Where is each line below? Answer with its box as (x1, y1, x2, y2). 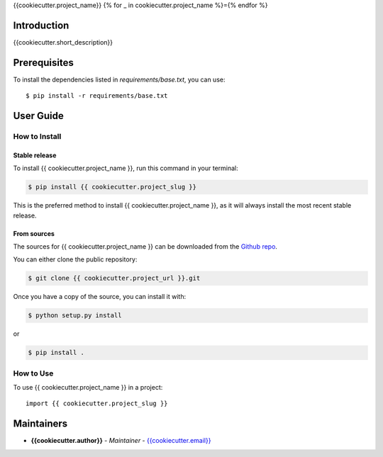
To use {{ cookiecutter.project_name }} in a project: (13, 383, 163, 391)
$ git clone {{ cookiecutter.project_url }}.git (28, 274, 201, 283)
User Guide (13, 110, 64, 122)
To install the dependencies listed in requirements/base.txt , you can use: (13, 75, 226, 84)
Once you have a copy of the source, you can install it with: (13, 293, 187, 301)
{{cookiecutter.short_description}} (13, 38, 113, 46)
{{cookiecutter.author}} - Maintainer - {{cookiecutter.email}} (30, 436, 211, 445)
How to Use (13, 368, 54, 378)
